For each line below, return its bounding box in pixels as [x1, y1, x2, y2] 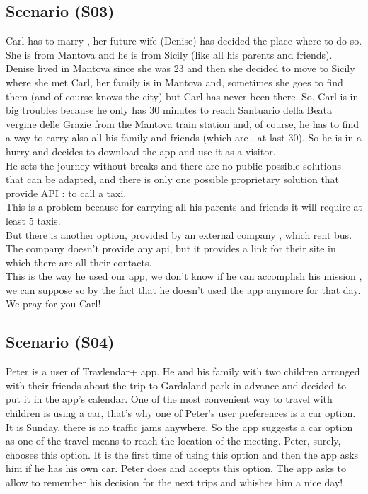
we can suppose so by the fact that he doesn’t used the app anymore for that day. [6, 282, 361, 297]
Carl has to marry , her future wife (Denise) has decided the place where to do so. [6, 33, 362, 48]
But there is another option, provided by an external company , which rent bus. [6, 227, 352, 242]
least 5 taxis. [6, 213, 61, 228]
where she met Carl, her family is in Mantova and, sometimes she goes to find [6, 74, 343, 89]
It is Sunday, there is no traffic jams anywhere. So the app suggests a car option [6, 419, 353, 434]
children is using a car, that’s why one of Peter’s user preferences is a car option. [6, 406, 356, 421]
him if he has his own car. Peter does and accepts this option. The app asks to [6, 461, 347, 476]
